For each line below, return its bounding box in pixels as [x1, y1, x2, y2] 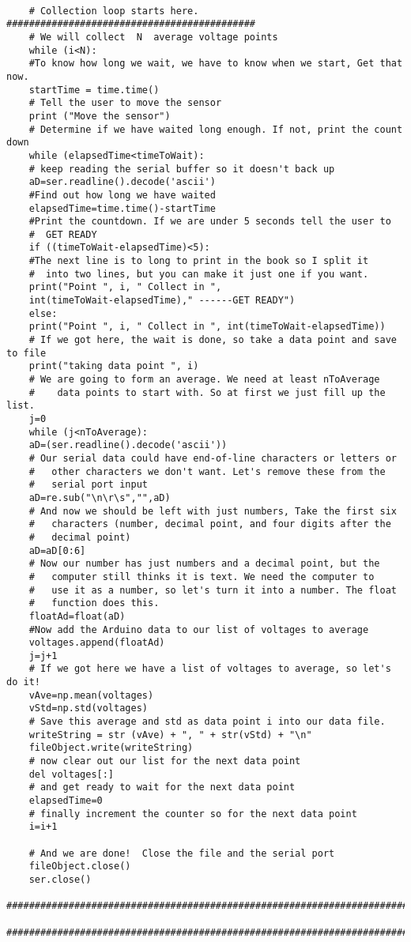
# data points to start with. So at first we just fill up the [28, 386, 386, 398]
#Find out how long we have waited [28, 189, 216, 201]
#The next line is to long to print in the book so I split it [28, 255, 369, 267]
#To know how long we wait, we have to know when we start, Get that [28, 58, 403, 70]
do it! [6, 676, 40, 688]
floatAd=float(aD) [28, 610, 126, 622]
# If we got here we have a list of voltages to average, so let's [28, 663, 391, 675]
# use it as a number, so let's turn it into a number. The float [28, 584, 397, 596]
